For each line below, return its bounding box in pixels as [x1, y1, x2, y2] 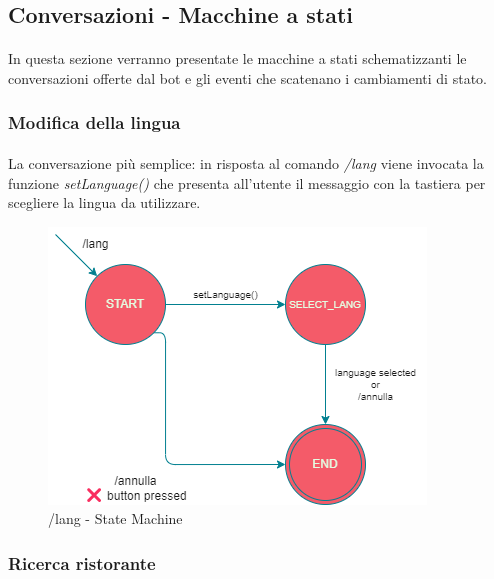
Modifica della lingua [8, 110, 181, 135]
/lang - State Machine [48, 508, 183, 529]
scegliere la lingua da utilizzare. [8, 192, 201, 213]
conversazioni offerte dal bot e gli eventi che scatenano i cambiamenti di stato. [8, 67, 487, 88]
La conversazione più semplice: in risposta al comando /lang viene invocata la [8, 153, 484, 173]
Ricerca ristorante [8, 550, 156, 575]
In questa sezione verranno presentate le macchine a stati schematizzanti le [8, 48, 467, 69]
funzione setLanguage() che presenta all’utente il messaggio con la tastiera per [8, 172, 486, 193]
